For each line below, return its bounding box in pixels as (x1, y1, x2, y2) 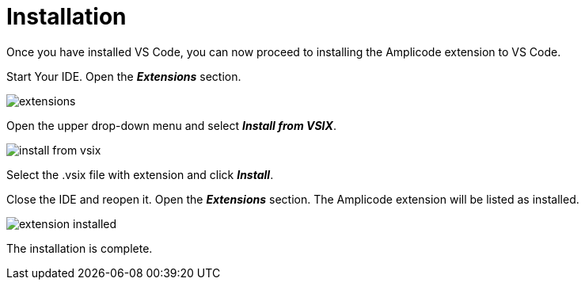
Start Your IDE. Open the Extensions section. (6, 69, 241, 83)
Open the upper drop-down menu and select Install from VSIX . (6, 118, 336, 132)
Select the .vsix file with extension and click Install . (6, 167, 274, 181)
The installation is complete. (6, 241, 153, 255)
